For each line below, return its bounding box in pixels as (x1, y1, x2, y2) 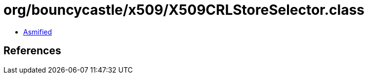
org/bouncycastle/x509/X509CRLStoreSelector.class (3, 1, 365, 18)
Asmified (23, 27, 52, 36)
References (3, 44, 61, 57)
